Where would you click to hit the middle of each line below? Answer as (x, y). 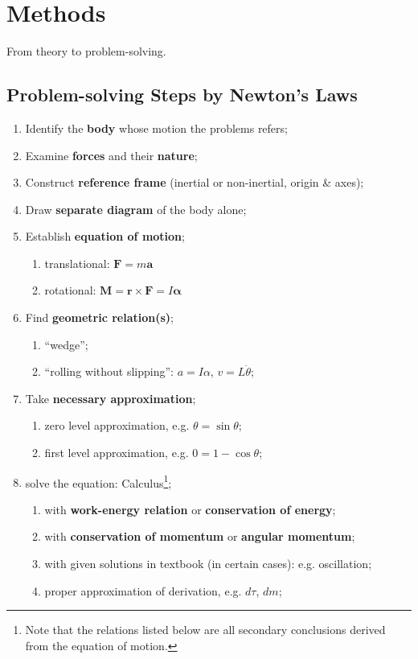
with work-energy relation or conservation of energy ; (190, 509)
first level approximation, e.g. (117, 453)
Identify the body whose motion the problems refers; (156, 128)
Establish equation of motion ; (105, 236)
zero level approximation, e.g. (117, 425)
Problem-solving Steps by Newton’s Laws (182, 95)
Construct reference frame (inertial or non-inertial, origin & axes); (195, 182)
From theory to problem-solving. (86, 51)
